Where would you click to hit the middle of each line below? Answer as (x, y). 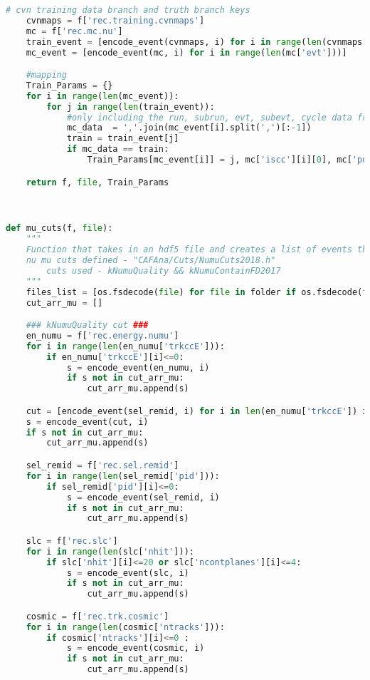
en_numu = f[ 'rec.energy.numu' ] (102, 335)
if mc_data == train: (118, 149)
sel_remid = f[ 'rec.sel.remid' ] (102, 465)
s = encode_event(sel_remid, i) (143, 497)
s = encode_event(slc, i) (128, 573)
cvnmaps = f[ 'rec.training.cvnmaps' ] (115, 20)
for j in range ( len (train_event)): (131, 107)
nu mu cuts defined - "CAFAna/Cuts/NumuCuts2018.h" (151, 261)
